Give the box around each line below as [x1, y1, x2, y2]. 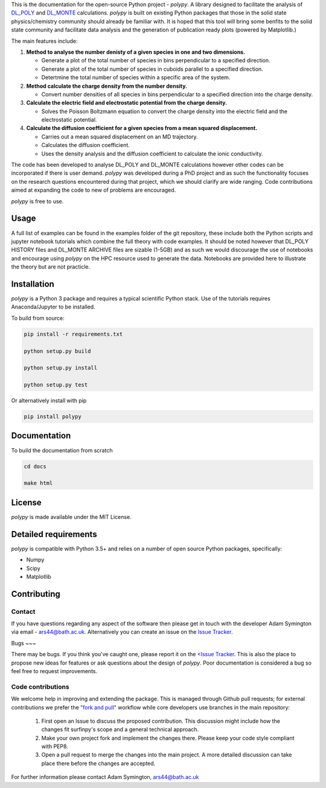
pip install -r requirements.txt [24, 330, 123, 337]
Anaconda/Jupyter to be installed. [11, 303, 96, 311]
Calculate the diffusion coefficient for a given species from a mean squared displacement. [26, 125, 258, 132]
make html [24, 480, 53, 487]
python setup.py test [24, 382, 88, 388]
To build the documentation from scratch [11, 446, 113, 454]
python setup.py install [24, 365, 98, 371]
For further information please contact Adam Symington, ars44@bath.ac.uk [11, 773, 199, 781]
